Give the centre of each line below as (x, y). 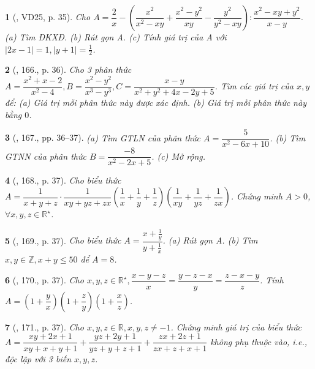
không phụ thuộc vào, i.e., (259, 341)
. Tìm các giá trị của (254, 85)
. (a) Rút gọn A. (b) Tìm (210, 240)
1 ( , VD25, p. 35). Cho (48, 17)
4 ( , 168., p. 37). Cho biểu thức (63, 180)
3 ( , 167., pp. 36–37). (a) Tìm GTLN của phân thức (103, 137)
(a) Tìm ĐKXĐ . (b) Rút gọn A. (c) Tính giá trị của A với (116, 37)
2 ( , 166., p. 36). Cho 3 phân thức (68, 69)
